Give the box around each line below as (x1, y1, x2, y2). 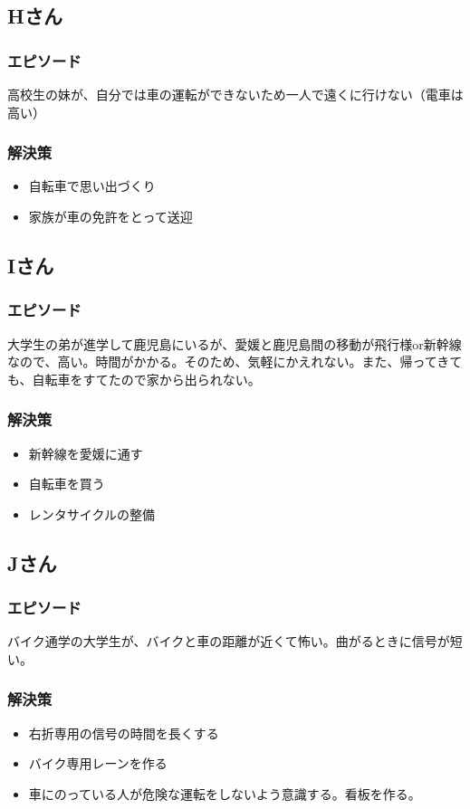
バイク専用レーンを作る (28, 754, 168, 773)
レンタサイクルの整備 (28, 504, 156, 523)
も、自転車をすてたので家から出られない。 (7, 369, 261, 388)
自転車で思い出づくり (28, 176, 156, 195)
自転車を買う (28, 474, 105, 493)
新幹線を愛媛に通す (28, 443, 143, 462)
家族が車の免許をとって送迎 (28, 207, 193, 225)
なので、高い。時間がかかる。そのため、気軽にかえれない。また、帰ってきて (7, 352, 463, 371)
